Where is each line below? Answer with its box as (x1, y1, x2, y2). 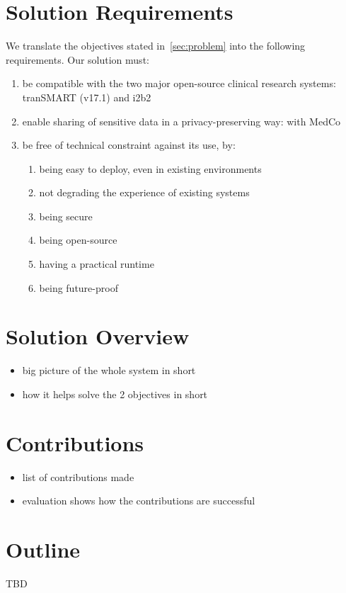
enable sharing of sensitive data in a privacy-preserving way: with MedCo (22, 113, 341, 128)
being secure (39, 208, 93, 223)
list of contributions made (22, 469, 134, 484)
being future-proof (39, 280, 118, 295)
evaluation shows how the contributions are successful (22, 493, 255, 508)
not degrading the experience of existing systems (39, 185, 250, 200)
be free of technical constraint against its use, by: (22, 137, 236, 152)
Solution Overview (6, 322, 190, 351)
